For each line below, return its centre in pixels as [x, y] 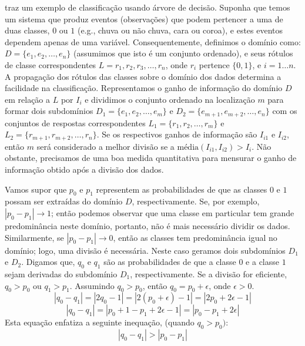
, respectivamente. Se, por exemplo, [196, 201]
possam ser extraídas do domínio [64, 201]
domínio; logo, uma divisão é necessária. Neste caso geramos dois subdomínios [145, 250]
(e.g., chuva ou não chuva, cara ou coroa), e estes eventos [180, 30]
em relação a [28, 99]
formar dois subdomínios [49, 111]
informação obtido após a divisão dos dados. [84, 169]
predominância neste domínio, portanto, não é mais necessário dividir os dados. [148, 226]
